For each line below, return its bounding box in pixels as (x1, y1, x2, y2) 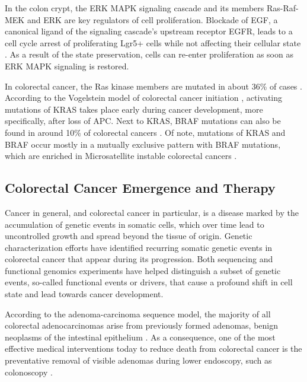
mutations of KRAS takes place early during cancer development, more (5, 103, 263, 115)
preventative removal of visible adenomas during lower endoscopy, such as (5, 354, 272, 367)
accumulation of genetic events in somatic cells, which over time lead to (5, 218, 264, 230)
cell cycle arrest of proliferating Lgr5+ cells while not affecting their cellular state (5, 36, 301, 49)
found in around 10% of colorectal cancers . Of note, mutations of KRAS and (5, 126, 286, 138)
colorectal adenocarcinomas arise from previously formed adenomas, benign (5, 319, 278, 332)
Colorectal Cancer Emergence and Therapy (5, 179, 276, 197)
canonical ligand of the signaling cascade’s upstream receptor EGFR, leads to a (5, 25, 293, 37)
